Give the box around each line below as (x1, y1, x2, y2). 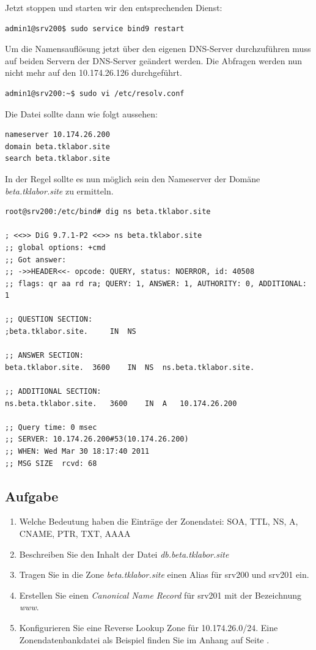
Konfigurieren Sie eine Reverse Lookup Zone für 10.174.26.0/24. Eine (19, 621, 278, 633)
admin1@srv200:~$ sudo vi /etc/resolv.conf (5, 89, 185, 98)
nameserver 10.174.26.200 (5, 130, 110, 139)
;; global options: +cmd (5, 243, 106, 252)
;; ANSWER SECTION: (5, 351, 84, 360)
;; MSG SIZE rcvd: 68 (5, 459, 97, 468)
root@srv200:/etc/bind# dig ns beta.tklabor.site (5, 207, 211, 216)
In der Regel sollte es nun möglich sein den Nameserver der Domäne (5, 172, 260, 185)
